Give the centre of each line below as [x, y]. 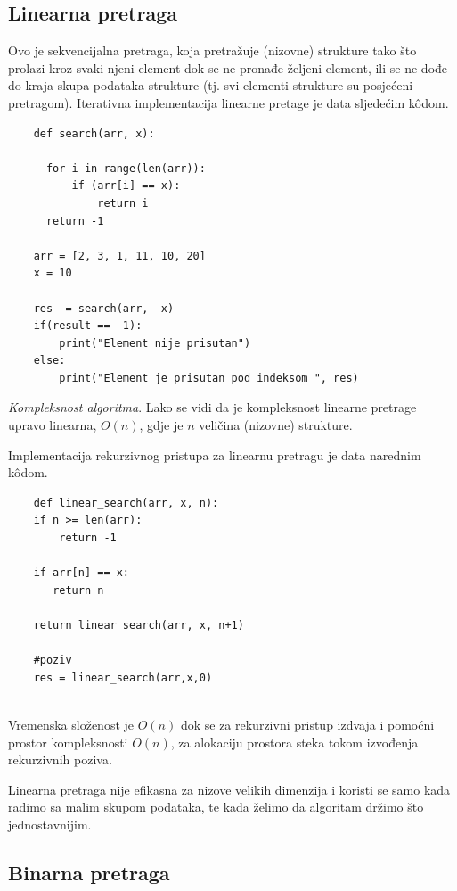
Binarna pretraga [89, 872]
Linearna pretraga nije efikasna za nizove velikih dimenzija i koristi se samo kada [229, 789]
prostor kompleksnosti [68, 742]
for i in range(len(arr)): [126, 168]
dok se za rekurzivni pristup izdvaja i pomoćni [307, 724]
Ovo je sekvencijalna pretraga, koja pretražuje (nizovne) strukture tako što [212, 50]
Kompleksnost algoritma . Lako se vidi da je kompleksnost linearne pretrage [212, 407]
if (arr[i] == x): [126, 186]
